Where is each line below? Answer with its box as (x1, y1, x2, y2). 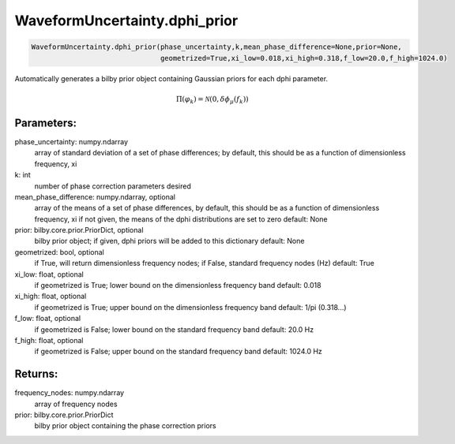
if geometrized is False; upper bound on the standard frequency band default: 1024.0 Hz (34, 347, 323, 356)
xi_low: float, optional (14, 269, 85, 279)
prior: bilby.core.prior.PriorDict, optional (14, 226, 144, 235)
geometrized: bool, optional (14, 247, 104, 256)
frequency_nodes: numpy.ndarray (14, 388, 125, 397)
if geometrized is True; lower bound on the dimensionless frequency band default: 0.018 (34, 281, 322, 290)
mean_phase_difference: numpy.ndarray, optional (14, 192, 175, 201)
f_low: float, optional (14, 314, 81, 323)
